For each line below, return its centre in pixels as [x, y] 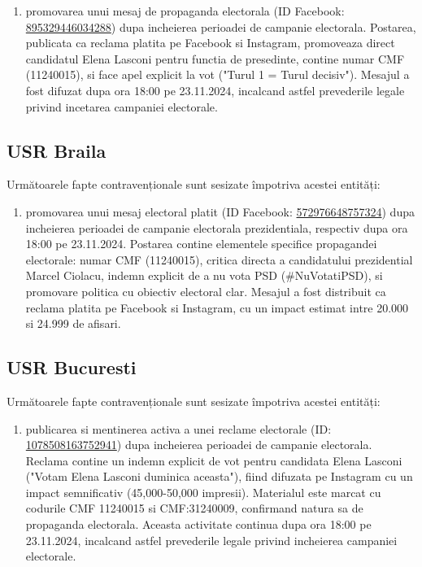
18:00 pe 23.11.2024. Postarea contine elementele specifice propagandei [201, 244]
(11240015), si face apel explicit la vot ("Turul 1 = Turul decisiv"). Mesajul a [218, 74]
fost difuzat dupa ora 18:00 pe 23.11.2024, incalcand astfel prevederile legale [215, 90]
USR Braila [57, 150]
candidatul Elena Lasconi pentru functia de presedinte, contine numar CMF [215, 58]
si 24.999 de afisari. [73, 323]
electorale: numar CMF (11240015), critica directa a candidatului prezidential [219, 259]
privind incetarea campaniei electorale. [122, 106]
